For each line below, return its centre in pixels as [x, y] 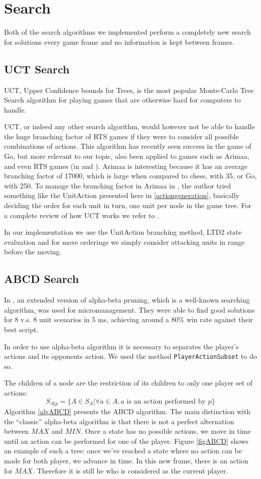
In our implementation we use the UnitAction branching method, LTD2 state [123, 232]
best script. [21, 329]
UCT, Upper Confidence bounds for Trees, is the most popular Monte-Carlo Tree [129, 90]
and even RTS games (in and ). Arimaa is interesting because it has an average [126, 166]
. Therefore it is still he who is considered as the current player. [130, 470]
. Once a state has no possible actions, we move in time [166, 431]
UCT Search [37, 69]
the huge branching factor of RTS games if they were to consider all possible [121, 136]
